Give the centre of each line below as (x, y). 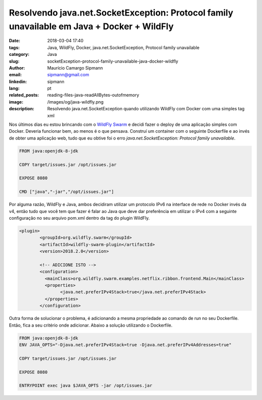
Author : (17, 68)
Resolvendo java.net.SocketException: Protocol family (121, 13)
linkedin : (18, 81)
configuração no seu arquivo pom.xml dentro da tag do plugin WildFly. (79, 218)
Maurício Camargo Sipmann (75, 68)
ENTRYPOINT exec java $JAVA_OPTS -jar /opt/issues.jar (86, 386)
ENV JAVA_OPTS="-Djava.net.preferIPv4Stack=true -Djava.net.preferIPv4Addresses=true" (125, 345)
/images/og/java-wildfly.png (75, 102)
